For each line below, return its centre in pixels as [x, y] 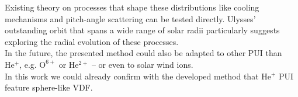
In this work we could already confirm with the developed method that [132, 76]
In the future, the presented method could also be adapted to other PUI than [143, 53]
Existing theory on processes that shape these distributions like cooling [132, 7]
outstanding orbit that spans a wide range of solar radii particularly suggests [142, 30]
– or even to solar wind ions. [142, 64]
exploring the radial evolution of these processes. [92, 41]
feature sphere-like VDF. [49, 87]
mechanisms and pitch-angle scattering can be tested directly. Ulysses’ [130, 18]
